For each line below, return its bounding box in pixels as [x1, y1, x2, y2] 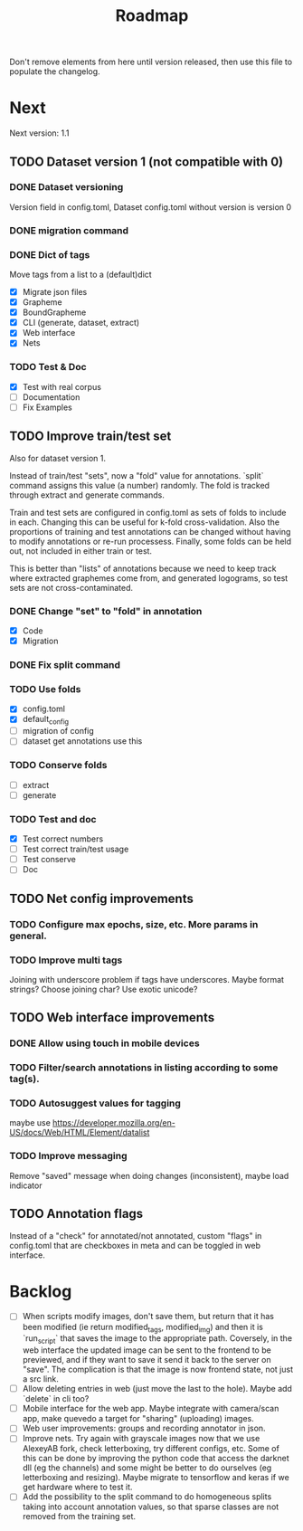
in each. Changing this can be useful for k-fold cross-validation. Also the [9, 517, 280, 528]
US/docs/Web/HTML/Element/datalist [9, 1127, 150, 1138]
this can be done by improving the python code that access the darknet [22, 1453, 289, 1464]
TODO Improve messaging [9, 1150, 128, 1163]
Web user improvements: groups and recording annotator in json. [22, 1422, 266, 1434]
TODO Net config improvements [9, 890, 194, 906]
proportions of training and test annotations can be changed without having [9, 526, 291, 537]
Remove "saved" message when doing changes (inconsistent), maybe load [9, 1170, 289, 1181]
